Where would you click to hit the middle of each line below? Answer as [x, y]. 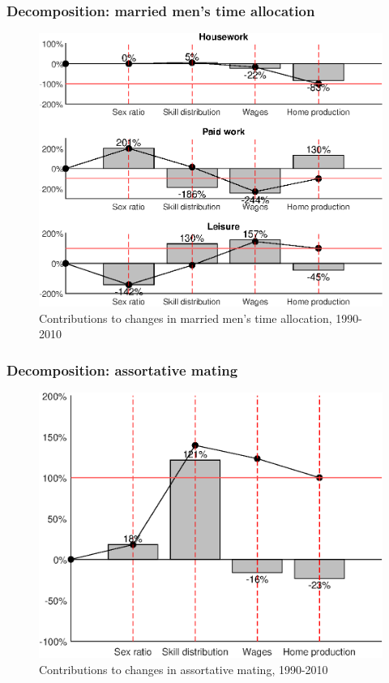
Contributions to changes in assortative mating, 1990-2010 [184, 669]
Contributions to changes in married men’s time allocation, [186, 318]
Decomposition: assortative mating [122, 369]
